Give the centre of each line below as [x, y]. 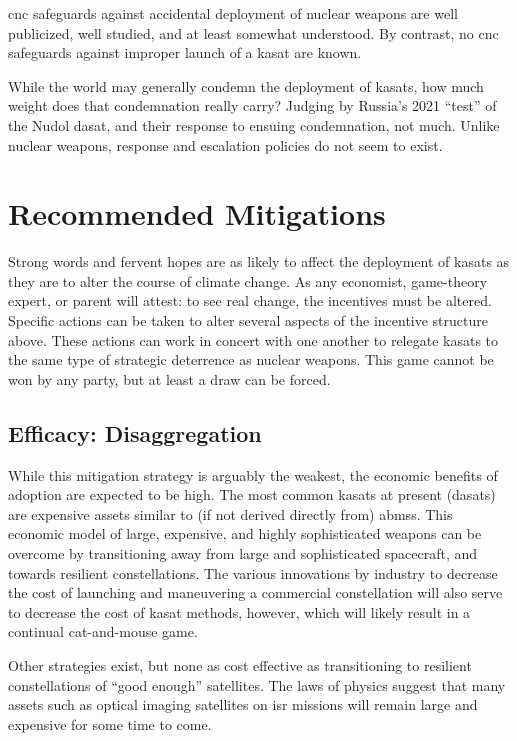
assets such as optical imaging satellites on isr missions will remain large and [243, 704]
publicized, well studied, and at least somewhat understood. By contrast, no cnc [253, 32]
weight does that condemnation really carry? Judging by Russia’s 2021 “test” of [252, 105]
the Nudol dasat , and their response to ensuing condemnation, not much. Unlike [254, 124]
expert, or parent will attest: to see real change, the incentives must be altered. [250, 300]
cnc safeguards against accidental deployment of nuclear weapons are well [233, 13]
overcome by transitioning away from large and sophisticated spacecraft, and [243, 553]
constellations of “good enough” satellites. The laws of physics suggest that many [257, 684]
